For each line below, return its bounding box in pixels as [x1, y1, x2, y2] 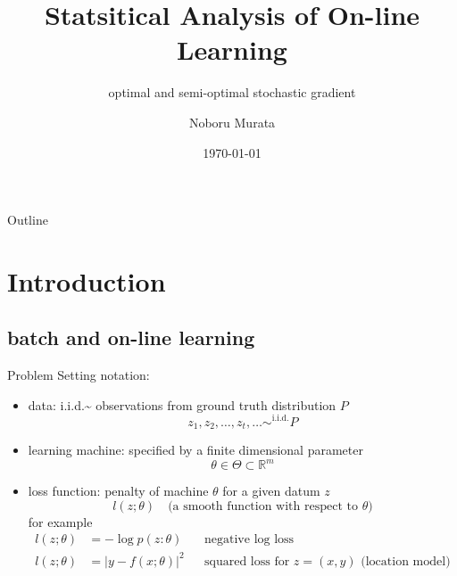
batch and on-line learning [7, 324, 255, 351]
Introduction [7, 262, 166, 299]
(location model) [361, 555, 451, 568]
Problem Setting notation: [7, 366, 150, 384]
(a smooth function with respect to [168, 499, 358, 513]
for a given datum [222, 481, 320, 500]
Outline [7, 210, 48, 229]
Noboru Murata [188, 112, 276, 131]
